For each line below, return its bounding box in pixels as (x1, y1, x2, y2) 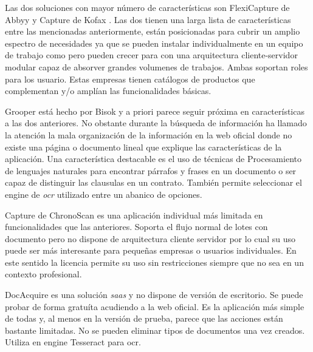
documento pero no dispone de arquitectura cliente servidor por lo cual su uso (5, 232, 296, 245)
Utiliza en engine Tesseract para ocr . (5, 336, 141, 348)
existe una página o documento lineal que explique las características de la (5, 140, 282, 153)
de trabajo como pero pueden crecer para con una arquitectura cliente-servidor (5, 49, 298, 61)
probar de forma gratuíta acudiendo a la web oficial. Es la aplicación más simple (5, 300, 304, 313)
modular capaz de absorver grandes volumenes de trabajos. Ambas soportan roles (5, 60, 308, 73)
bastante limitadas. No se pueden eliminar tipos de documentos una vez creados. (5, 323, 305, 336)
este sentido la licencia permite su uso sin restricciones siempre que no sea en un (5, 256, 304, 268)
